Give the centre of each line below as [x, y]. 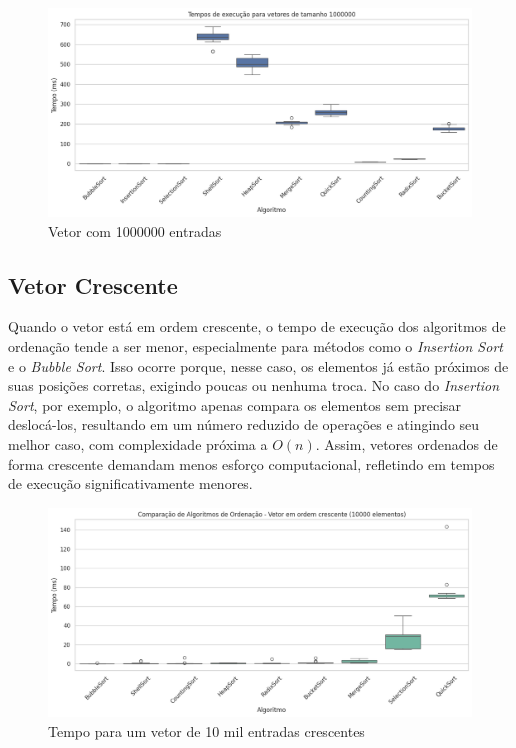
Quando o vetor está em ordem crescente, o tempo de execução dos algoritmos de [257, 326]
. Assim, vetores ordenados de [406, 444]
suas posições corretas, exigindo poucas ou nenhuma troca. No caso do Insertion [254, 385]
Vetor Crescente [93, 284]
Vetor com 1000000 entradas [135, 230]
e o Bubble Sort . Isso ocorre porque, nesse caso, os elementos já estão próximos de [258, 365]
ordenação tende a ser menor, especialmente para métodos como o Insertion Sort [255, 346]
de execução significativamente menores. [130, 483]
